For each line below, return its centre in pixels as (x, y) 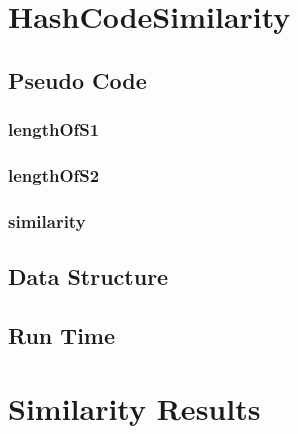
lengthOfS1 (54, 129)
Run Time (62, 334)
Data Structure (88, 276)
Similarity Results (134, 408)
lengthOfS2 (54, 174)
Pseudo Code (77, 79)
